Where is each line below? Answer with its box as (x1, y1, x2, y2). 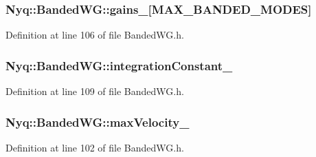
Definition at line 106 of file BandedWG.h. (5, 28, 184, 42)
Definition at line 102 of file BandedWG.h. (5, 140, 184, 154)
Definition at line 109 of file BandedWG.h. (5, 84, 184, 98)
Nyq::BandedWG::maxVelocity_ (5, 113, 190, 130)
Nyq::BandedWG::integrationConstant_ (5, 56, 233, 74)
